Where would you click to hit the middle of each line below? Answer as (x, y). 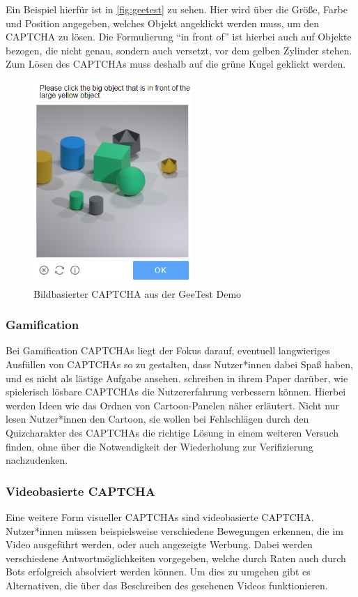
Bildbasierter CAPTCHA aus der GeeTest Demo (138, 293)
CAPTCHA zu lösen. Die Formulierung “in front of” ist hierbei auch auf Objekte (179, 37)
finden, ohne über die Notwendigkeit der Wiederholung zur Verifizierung (159, 446)
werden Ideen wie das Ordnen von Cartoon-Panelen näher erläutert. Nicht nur (172, 405)
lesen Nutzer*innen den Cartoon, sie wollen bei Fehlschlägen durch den (157, 419)
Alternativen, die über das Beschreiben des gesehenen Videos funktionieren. (167, 585)
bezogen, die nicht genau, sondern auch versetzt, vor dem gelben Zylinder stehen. (179, 50)
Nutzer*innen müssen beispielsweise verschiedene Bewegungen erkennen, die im (174, 530)
